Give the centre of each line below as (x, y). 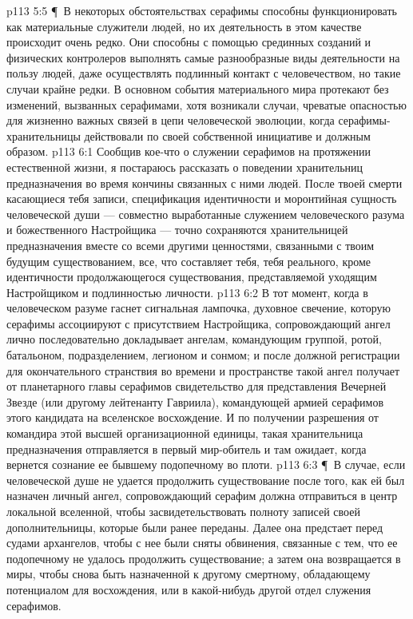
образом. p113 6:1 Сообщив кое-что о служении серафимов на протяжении (189, 151)
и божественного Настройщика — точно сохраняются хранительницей (177, 230)
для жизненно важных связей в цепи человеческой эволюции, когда (171, 120)
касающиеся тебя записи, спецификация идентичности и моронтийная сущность (202, 198)
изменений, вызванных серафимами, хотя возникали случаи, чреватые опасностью (206, 104)
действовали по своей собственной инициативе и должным (227, 135)
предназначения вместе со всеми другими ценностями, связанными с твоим (191, 245)
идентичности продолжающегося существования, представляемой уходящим (192, 277)
